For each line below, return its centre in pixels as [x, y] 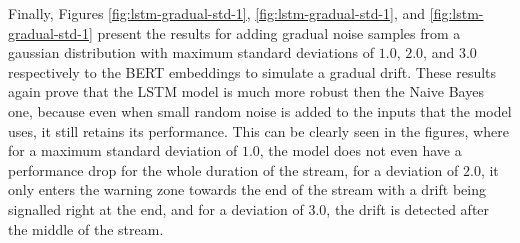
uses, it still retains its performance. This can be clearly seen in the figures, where [258, 130]
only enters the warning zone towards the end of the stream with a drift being [247, 189]
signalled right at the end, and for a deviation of [156, 208]
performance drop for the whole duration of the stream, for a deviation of [233, 169]
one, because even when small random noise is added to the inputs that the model [260, 110]
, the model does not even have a [360, 150]
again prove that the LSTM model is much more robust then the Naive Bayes [246, 91]
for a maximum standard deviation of [123, 150]
